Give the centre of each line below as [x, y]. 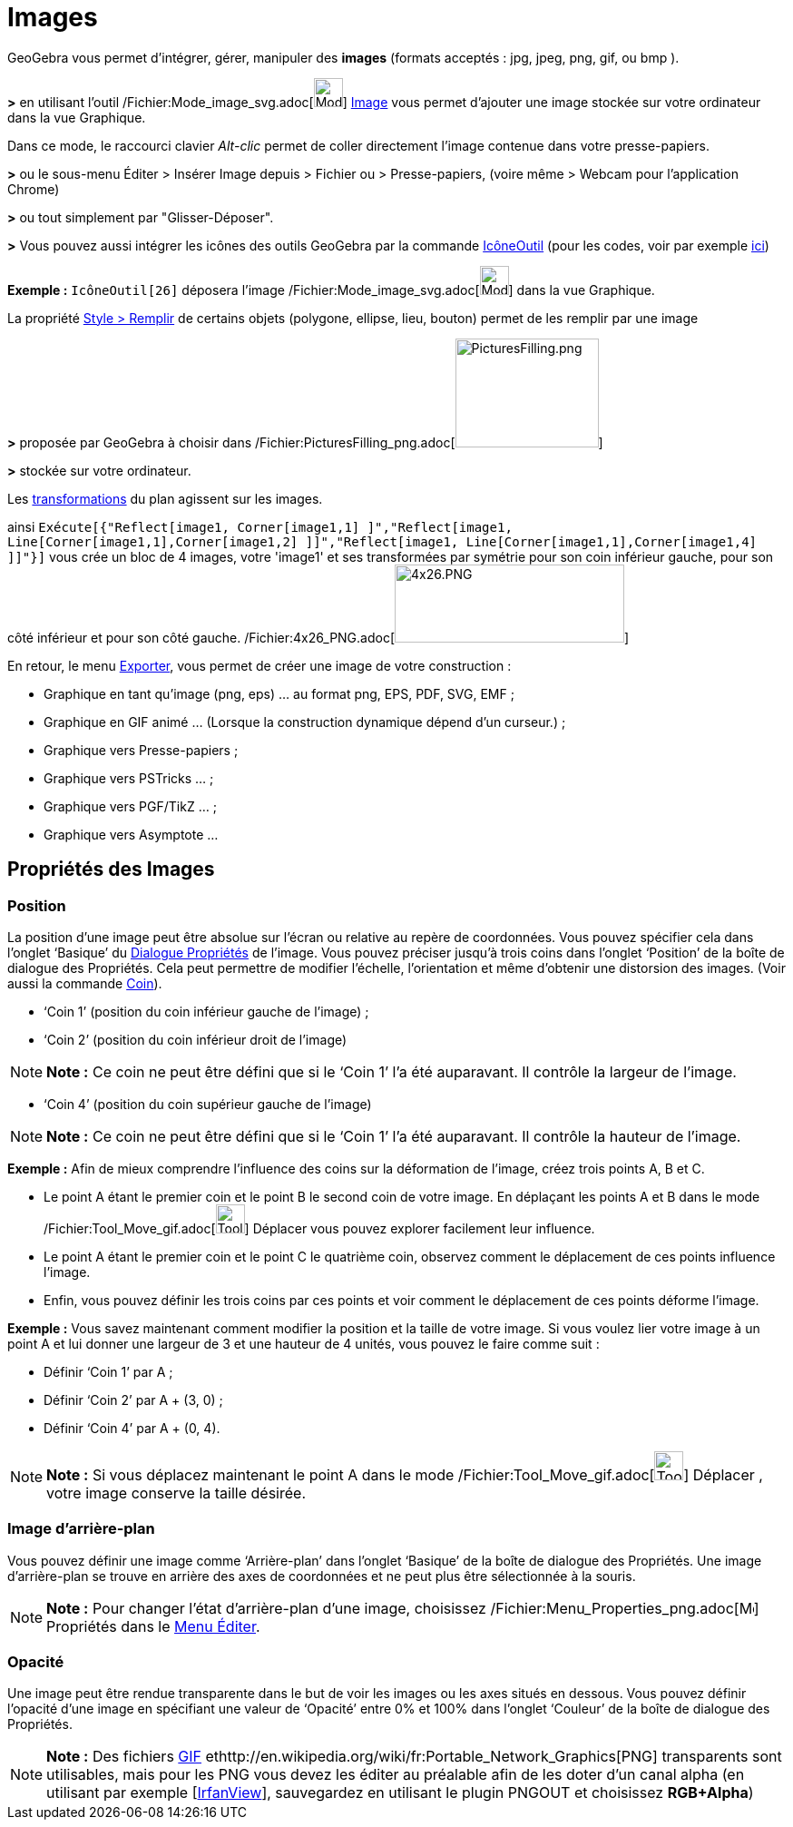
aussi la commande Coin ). [85, 983]
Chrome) [34, 189]
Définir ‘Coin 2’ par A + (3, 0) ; [133, 1400]
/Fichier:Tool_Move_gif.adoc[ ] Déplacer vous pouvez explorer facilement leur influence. [319, 1228]
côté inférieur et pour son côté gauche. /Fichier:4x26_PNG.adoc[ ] [318, 637]
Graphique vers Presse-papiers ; [141, 750]
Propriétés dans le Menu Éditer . [153, 1626]
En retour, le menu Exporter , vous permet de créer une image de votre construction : [259, 665]
